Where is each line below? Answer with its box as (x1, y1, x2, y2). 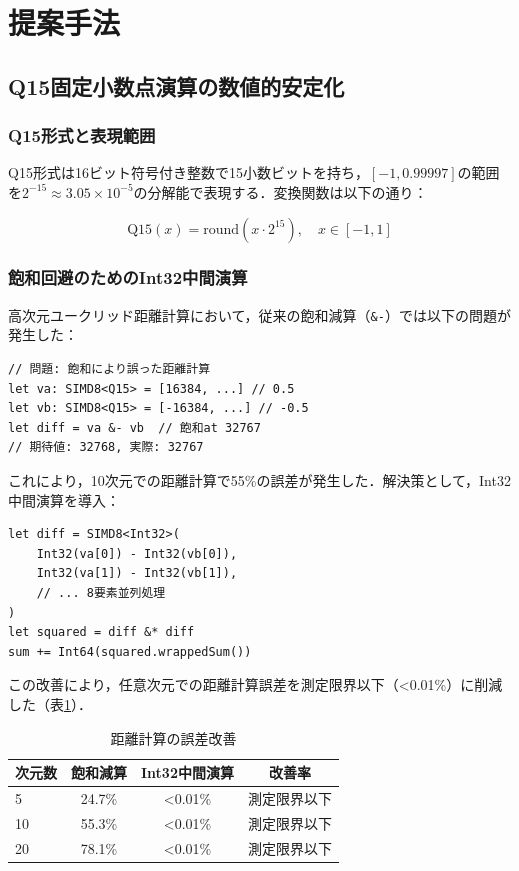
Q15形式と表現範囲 (8, 123, 156, 148)
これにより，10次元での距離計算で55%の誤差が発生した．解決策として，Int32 (8, 470, 511, 490)
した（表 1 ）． (8, 693, 92, 714)
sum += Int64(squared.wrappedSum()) (8, 644, 252, 659)
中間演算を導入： (8, 489, 120, 510)
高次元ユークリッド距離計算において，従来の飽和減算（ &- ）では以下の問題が (8, 304, 511, 325)
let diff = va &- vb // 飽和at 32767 (8, 420, 261, 435)
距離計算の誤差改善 (110, 727, 237, 748)
